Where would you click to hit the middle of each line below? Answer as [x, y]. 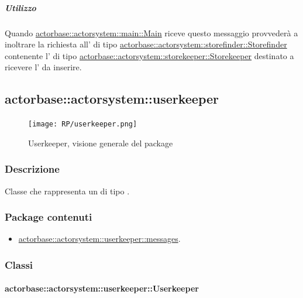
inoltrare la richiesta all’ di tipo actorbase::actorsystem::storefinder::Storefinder [146, 44]
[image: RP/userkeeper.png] [83, 124]
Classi [19, 264]
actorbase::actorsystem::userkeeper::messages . [99, 239]
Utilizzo [20, 7]
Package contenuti [49, 217]
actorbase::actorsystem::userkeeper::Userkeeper [102, 288]
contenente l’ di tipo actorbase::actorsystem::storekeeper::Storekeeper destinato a [149, 55]
